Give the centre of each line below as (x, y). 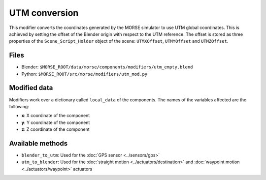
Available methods (38, 143)
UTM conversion (44, 13)
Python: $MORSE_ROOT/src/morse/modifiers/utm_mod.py (84, 74)
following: (19, 106)
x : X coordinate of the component (56, 116)
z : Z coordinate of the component (55, 129)
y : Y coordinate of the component (56, 122)
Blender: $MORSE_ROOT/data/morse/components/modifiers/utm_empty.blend (107, 67)
